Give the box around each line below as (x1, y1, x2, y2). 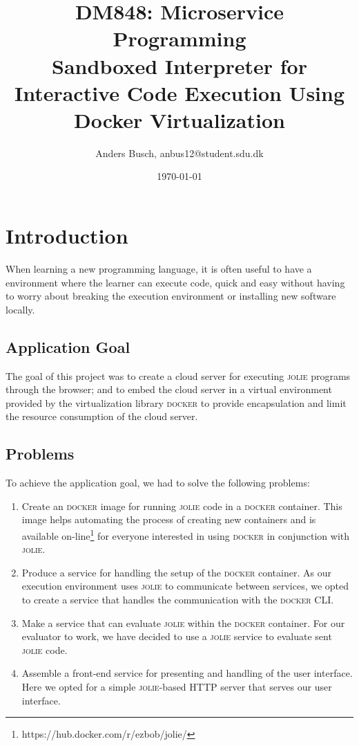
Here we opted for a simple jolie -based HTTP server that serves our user (21, 679, 332, 693)
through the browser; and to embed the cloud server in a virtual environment (6, 382, 332, 397)
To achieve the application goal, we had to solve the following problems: (6, 475, 310, 490)
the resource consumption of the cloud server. (6, 409, 198, 424)
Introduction (6, 221, 128, 250)
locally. (6, 302, 35, 316)
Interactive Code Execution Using (14, 78, 345, 107)
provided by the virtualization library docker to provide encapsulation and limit (6, 395, 347, 410)
